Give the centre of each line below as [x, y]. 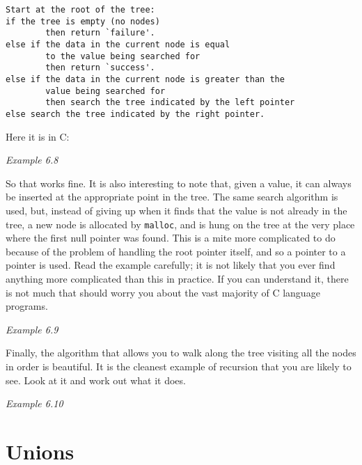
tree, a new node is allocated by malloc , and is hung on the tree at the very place [180, 224]
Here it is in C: [38, 136]
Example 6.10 [34, 403]
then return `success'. [100, 68]
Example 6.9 [32, 329]
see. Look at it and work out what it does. [96, 380]
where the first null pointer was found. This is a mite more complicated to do [171, 238]
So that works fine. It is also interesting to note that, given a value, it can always [179, 183]
